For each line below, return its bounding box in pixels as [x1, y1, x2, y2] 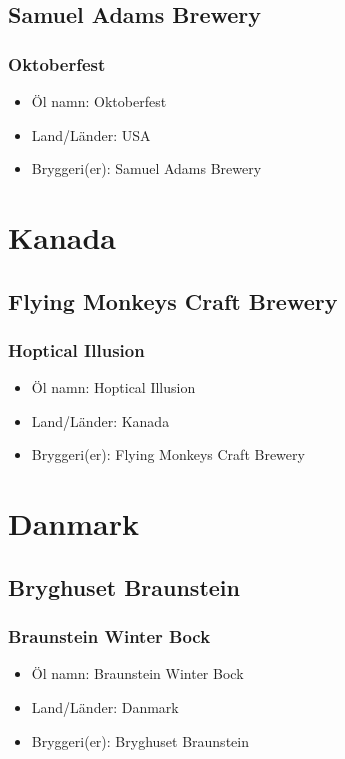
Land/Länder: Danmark [31, 696, 179, 717]
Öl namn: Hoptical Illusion [31, 377, 196, 398]
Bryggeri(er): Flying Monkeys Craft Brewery [31, 444, 305, 465]
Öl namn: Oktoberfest [31, 91, 167, 111]
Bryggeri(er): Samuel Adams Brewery [31, 158, 262, 179]
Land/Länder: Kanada [31, 410, 170, 431]
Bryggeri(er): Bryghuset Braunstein [31, 730, 249, 751]
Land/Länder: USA [31, 124, 151, 145]
